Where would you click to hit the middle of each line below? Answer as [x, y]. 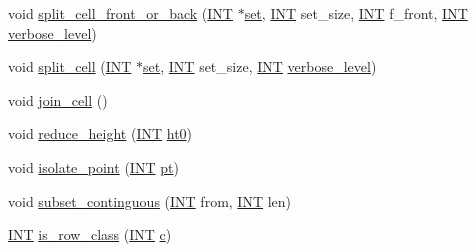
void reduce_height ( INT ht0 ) [100, 133]
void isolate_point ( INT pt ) [93, 166]
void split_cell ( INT [70, 66]
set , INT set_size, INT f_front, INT [356, 13]
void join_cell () [58, 99]
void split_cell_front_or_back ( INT [120, 13]
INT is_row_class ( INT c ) [90, 234]
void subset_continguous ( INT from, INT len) [150, 200]
